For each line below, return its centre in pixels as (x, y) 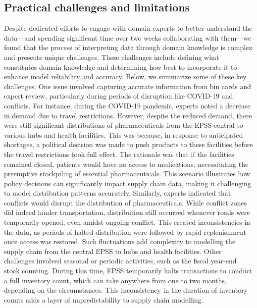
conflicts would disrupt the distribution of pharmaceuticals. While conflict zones (126, 202)
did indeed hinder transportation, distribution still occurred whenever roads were (127, 212)
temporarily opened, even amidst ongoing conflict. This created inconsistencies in (127, 222)
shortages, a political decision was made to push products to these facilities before (128, 144)
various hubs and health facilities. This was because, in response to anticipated (124, 134)
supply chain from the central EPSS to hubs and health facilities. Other (113, 251)
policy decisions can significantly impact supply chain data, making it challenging (128, 183)
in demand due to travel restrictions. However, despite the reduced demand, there (128, 115)
